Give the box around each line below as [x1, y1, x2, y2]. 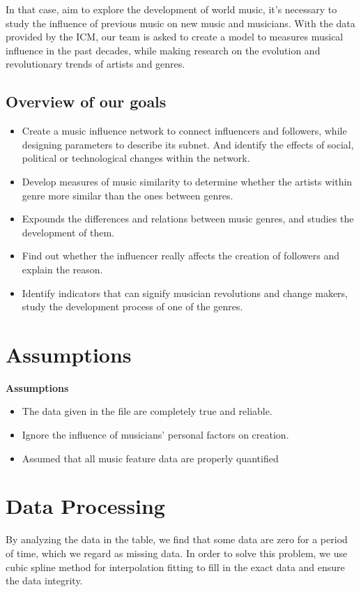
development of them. [22, 225, 115, 239]
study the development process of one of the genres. [22, 299, 243, 314]
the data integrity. [6, 573, 83, 588]
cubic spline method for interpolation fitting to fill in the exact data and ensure [6, 559, 345, 574]
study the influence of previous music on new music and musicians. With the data [6, 15, 355, 30]
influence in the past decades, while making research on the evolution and [6, 43, 321, 57]
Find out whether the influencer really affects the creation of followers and [22, 248, 339, 263]
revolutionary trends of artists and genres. [6, 56, 185, 71]
